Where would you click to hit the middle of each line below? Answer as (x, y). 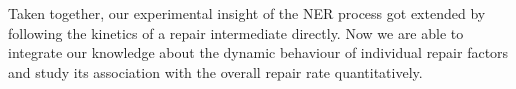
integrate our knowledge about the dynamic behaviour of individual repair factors (258, 52)
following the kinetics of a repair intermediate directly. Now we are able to (236, 32)
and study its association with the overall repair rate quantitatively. (215, 71)
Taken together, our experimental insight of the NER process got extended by (247, 13)
